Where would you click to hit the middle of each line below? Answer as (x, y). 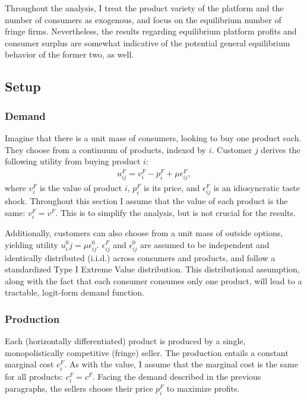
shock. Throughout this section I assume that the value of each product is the (146, 201)
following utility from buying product (73, 161)
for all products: (34, 376)
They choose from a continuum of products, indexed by (105, 149)
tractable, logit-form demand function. (75, 292)
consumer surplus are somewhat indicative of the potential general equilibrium (148, 42)
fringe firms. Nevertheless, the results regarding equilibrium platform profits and (151, 31)
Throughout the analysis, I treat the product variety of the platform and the (144, 8)
